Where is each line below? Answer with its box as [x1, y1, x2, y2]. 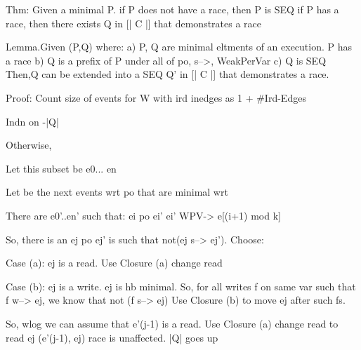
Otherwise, [6, 137, 52, 152]
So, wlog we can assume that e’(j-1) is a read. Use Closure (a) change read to [6, 316, 339, 330]
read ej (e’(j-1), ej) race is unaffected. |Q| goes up [6, 330, 218, 344]
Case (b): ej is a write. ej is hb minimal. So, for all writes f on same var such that [6, 278, 356, 293]
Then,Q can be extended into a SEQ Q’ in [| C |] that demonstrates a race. [6, 67, 329, 81]
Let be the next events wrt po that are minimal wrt [6, 184, 228, 199]
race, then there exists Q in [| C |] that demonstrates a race [6, 15, 262, 30]
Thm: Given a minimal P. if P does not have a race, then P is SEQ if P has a [6, 2, 339, 16]
